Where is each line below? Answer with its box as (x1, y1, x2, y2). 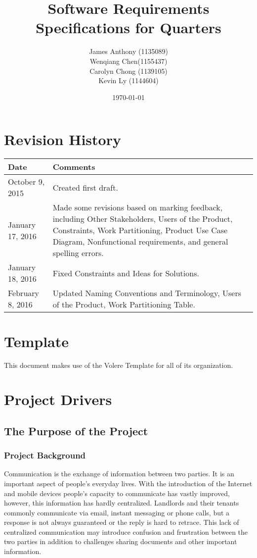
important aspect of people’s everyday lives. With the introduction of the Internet (4, 478, 253, 488)
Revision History (4, 129, 121, 150)
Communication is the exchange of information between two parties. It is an (4, 468, 234, 479)
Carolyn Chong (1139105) (89, 65, 168, 76)
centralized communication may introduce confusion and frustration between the (4, 526, 248, 537)
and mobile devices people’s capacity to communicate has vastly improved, (4, 488, 230, 498)
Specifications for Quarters (36, 17, 221, 38)
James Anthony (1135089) (89, 46, 168, 56)
